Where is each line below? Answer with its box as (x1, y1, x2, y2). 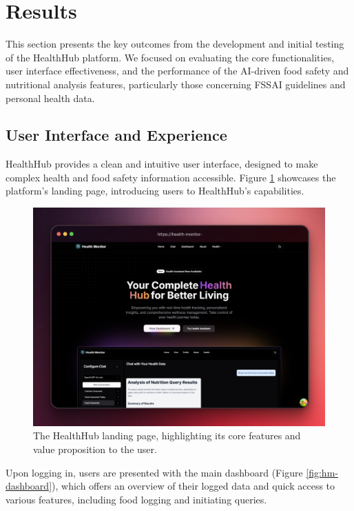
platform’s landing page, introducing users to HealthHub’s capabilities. (6, 183, 304, 198)
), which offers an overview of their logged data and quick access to (52, 479, 335, 493)
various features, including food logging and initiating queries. (6, 492, 267, 506)
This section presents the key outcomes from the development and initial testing (6, 37, 344, 51)
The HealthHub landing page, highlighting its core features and (33, 428, 301, 443)
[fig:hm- (306, 465, 338, 479)
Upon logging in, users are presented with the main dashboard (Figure (6, 465, 303, 479)
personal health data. (6, 90, 95, 105)
